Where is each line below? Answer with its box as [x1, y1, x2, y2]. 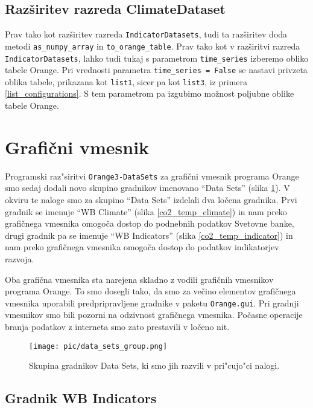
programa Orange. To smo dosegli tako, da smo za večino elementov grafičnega [5, 285, 296, 297]
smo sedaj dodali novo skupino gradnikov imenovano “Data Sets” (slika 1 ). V [5, 181, 290, 194]
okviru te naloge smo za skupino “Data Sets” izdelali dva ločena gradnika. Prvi [5, 193, 297, 206]
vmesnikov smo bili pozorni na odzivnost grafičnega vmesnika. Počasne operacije [5, 308, 303, 321]
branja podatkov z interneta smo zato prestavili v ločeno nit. [5, 320, 230, 333]
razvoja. [5, 253, 34, 265]
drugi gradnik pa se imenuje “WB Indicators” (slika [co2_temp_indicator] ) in [5, 228, 293, 241]
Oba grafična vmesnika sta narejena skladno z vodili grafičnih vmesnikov [5, 273, 274, 285]
